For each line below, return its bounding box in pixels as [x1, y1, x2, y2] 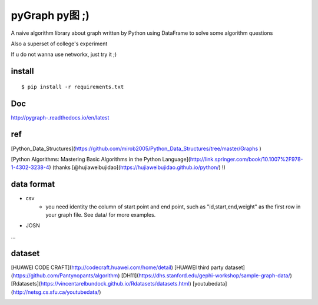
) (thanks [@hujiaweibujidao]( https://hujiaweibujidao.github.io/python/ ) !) [49, 164, 226, 171]
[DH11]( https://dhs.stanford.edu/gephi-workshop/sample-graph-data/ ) [121, 272, 293, 279]
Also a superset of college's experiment [11, 40, 108, 47]
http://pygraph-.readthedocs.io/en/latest [11, 114, 110, 121]
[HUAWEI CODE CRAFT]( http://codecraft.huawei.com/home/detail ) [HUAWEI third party [11, 264, 224, 271]
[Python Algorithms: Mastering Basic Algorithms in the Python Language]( [11, 155, 191, 163]
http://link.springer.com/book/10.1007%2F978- [190, 155, 303, 163]
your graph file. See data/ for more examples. [45, 211, 156, 218]
